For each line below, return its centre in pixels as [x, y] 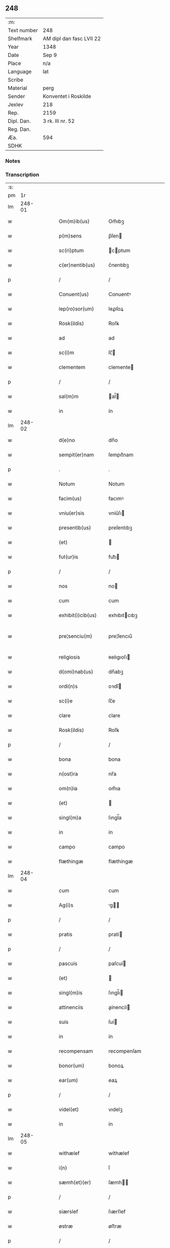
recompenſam [125, 1051]
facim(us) [70, 498]
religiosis [70, 657]
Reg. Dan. [19, 129]
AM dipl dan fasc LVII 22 [72, 39]
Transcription [22, 175]
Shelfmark [20, 39]
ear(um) [69, 1081]
